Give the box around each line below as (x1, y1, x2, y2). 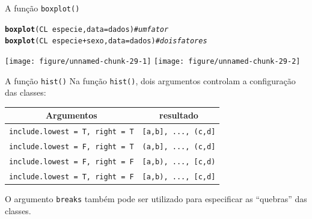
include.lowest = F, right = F (9, 158, 134, 167)
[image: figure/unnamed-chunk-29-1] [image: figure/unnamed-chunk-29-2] (5, 57, 301, 66)
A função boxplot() (5, 2, 80, 14)
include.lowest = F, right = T (9, 143, 134, 152)
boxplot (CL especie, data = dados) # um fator (5, 25, 169, 34)
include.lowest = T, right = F (9, 172, 134, 181)
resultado (159, 109, 198, 122)
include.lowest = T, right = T (9, 128, 134, 137)
